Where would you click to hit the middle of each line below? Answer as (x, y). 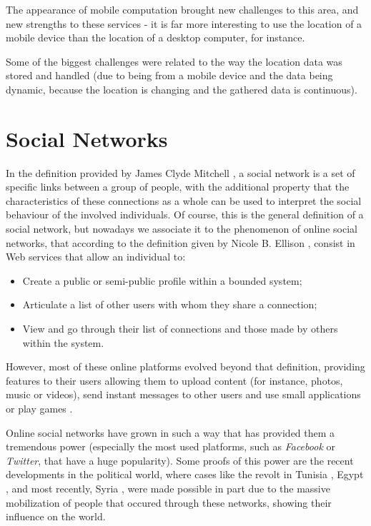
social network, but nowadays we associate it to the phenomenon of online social (182, 229)
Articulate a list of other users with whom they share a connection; (170, 304)
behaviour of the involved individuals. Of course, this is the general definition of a (185, 214)
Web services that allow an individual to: (96, 257)
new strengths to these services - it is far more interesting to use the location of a (184, 23)
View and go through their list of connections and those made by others (180, 329)
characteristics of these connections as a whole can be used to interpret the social (184, 200)
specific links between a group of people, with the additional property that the (178, 187)
